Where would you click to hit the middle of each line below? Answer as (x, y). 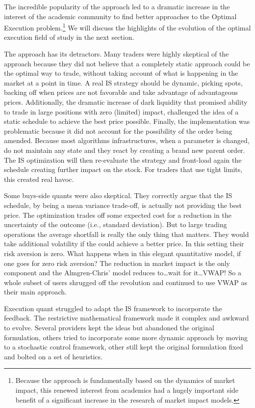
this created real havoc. (39, 179)
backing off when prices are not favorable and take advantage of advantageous (121, 92)
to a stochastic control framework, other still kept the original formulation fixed (124, 347)
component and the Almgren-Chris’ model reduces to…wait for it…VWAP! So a (123, 273)
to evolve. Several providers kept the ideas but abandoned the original (109, 328)
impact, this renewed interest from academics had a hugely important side (127, 390)
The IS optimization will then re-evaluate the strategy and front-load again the (123, 160)
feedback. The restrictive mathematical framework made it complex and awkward (127, 318)
